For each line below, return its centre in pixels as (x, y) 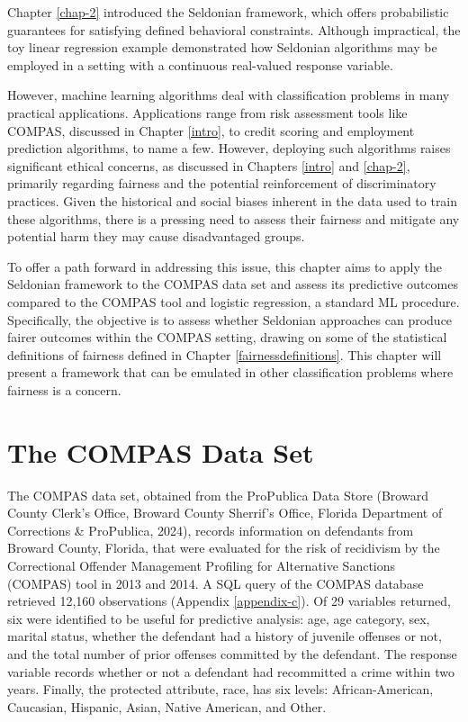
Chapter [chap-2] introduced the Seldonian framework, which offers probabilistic (228, 12)
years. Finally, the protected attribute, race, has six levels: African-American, (220, 689)
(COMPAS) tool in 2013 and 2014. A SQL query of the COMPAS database (216, 583)
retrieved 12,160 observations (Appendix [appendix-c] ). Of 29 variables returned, (229, 601)
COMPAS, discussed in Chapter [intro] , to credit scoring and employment (211, 130)
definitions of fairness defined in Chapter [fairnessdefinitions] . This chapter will (225, 354)
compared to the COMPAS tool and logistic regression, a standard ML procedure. (234, 301)
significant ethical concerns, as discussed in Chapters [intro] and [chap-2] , (209, 165)
